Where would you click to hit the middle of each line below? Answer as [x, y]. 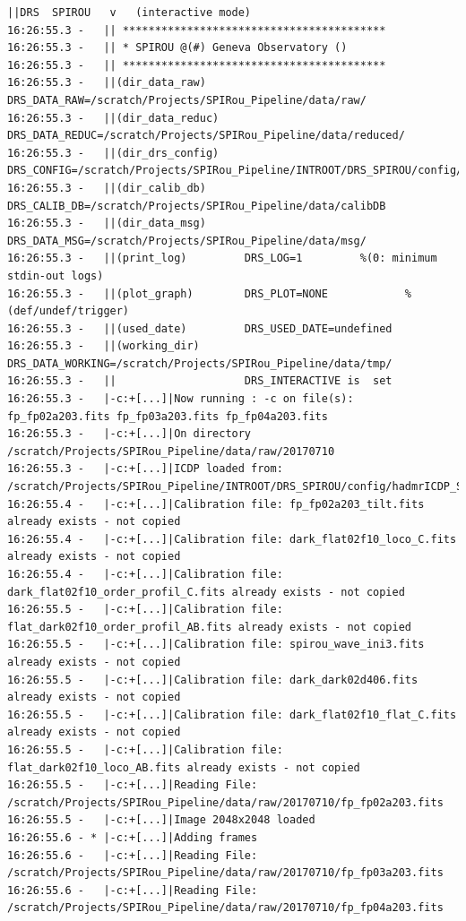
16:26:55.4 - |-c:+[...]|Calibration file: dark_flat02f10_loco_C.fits [232, 539]
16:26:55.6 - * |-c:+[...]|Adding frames [133, 837]
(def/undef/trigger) [69, 311]
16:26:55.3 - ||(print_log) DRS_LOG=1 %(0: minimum [222, 258]
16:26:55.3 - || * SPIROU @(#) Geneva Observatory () [177, 48]
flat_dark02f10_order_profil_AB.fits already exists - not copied [210, 627]
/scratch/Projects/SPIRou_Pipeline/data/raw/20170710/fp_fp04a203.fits [225, 908]
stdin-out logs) [56, 275]
